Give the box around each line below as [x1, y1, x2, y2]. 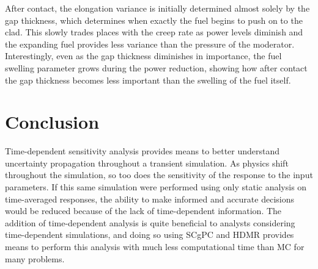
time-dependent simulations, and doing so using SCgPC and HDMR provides [5, 228, 294, 241]
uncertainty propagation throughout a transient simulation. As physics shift [5, 156, 289, 169]
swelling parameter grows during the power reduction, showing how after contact [5, 61, 308, 74]
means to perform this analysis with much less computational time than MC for [5, 240, 305, 253]
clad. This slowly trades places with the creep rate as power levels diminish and [5, 26, 303, 38]
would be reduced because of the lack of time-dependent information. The [5, 204, 282, 217]
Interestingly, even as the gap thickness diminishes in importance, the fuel [5, 49, 282, 62]
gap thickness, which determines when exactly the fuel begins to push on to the [5, 13, 303, 26]
